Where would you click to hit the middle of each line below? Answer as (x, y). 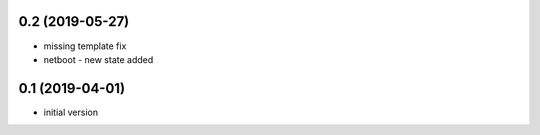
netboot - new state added (98, 59)
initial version (71, 112)
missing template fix (85, 46)
